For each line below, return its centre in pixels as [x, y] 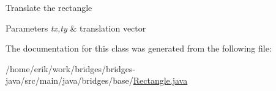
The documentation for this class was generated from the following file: [139, 48]
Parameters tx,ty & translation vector [76, 28]
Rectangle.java [160, 80]
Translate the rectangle [49, 7]
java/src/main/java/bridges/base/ [69, 80]
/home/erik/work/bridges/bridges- [71, 68]
